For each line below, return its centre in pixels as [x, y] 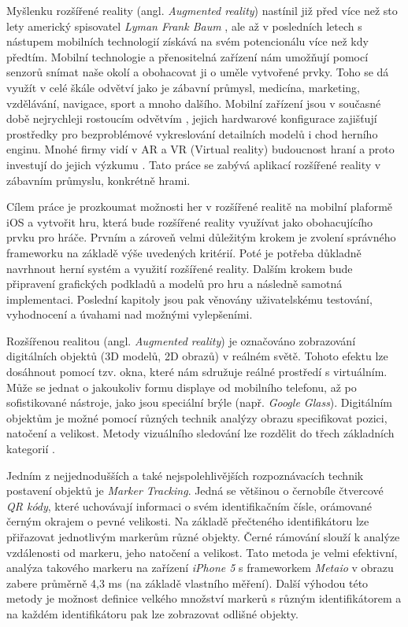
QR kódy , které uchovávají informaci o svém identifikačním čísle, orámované [189, 505]
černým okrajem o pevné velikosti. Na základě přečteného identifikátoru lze [188, 521]
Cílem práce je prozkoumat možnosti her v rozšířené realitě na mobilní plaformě [200, 207]
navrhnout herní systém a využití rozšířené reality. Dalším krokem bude [180, 268]
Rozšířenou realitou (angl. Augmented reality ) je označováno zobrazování [181, 340]
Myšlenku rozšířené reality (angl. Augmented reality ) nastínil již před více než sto [202, 10]
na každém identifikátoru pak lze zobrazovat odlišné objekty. [152, 613]
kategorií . [31, 449]
